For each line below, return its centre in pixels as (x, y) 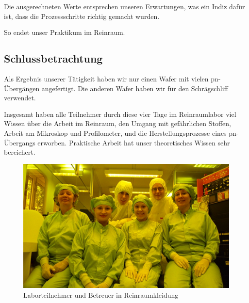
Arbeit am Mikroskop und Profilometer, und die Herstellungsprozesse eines (115, 133)
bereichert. (20, 152)
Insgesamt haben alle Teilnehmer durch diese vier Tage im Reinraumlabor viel (120, 114)
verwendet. (20, 98)
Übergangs (20, 142)
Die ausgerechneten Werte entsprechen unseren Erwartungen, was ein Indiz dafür (124, 6)
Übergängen (22, 88)
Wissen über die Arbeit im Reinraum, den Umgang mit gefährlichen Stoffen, (117, 123)
